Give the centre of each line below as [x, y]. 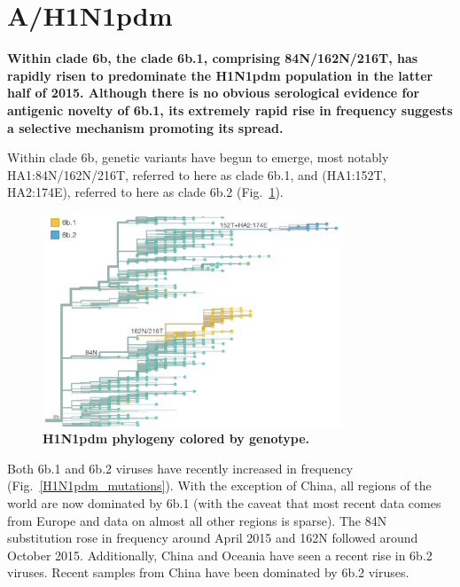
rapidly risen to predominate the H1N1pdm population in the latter [220, 75]
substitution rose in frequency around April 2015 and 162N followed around [213, 538]
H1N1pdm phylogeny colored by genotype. [176, 438]
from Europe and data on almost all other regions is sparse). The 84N [197, 520]
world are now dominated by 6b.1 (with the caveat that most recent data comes [224, 503]
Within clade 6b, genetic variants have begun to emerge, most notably [198, 157]
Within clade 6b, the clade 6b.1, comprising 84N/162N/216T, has [213, 58]
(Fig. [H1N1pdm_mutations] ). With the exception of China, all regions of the [219, 485]
